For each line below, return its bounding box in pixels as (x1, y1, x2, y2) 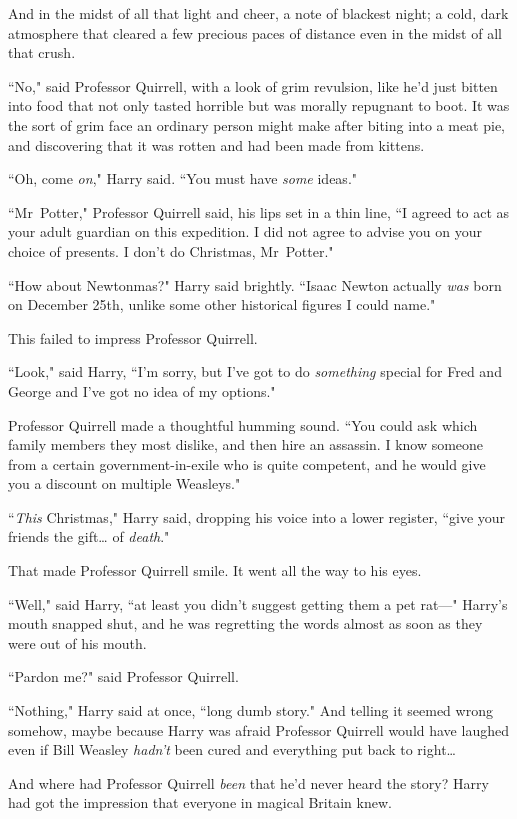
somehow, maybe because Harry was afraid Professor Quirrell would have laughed (8, 719, 509, 740)
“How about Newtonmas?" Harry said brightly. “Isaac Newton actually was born (8, 274, 502, 295)
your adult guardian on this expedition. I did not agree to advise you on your (8, 221, 483, 242)
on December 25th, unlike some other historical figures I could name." (8, 294, 436, 315)
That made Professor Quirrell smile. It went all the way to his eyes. (8, 560, 422, 581)
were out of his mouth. (8, 632, 147, 653)
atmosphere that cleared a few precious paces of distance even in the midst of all (8, 22, 502, 43)
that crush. (8, 42, 76, 63)
